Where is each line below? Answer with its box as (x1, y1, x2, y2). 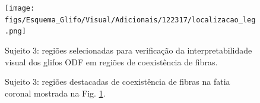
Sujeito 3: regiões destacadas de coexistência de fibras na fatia (5, 75, 230, 88)
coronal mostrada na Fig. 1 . (5, 87, 106, 99)
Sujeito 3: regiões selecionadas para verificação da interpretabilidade (5, 44, 252, 56)
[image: (5, 4, 35, 12)
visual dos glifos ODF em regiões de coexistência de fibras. (5, 55, 218, 68)
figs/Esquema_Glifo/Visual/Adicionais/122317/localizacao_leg (5, 15, 256, 24)
